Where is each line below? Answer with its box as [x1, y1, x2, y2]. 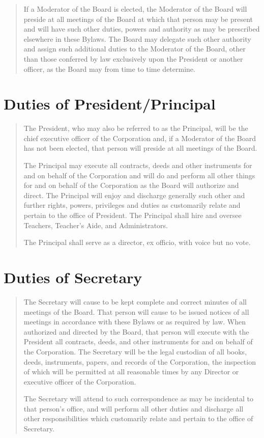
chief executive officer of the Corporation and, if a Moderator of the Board [23, 132, 256, 143]
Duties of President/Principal [4, 93, 216, 114]
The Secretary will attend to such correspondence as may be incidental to [23, 393, 253, 404]
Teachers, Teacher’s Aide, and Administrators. [23, 220, 168, 230]
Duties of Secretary [4, 267, 142, 287]
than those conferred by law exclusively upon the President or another [23, 53, 243, 64]
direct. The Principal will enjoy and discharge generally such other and [23, 189, 245, 200]
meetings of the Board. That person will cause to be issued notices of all [23, 306, 249, 317]
